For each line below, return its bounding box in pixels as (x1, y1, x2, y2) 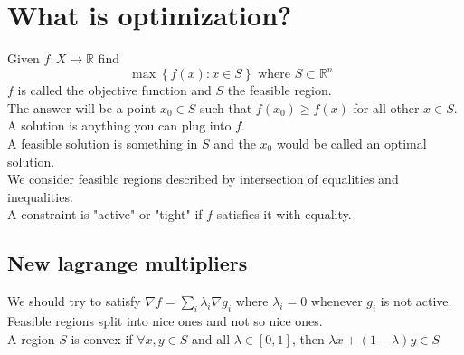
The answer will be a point (7, 98, 156, 117)
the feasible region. (227, 81, 332, 100)
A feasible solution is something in (7, 134, 198, 152)
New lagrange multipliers (7, 249, 248, 277)
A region (7, 329, 55, 348)
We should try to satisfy (7, 292, 141, 311)
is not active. (380, 292, 452, 311)
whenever (310, 292, 363, 311)
